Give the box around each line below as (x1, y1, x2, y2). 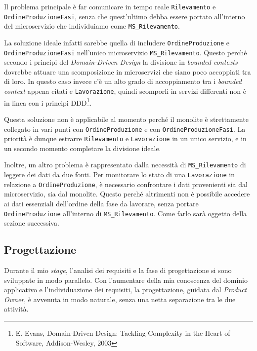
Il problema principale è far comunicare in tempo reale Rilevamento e (4, 1, 216, 11)
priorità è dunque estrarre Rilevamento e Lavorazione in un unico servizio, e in (4, 133, 247, 144)
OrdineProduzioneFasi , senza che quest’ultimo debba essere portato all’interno (4, 11, 245, 21)
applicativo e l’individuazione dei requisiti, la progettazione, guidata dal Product (4, 284, 247, 295)
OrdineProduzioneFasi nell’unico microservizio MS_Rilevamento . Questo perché (4, 47, 247, 57)
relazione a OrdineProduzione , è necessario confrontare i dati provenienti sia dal (4, 179, 248, 189)
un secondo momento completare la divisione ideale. (4, 143, 161, 153)
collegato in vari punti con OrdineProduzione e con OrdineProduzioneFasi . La (4, 123, 246, 134)
